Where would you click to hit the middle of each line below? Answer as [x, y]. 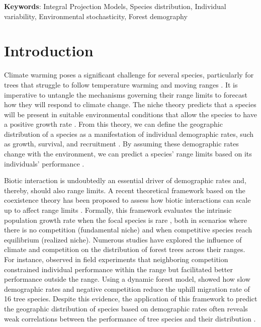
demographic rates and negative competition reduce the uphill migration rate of [127, 289]
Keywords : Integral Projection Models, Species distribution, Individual [115, 6]
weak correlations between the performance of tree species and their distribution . [130, 318]
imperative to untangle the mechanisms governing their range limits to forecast [126, 94]
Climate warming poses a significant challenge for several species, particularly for [129, 75]
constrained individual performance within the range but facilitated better [118, 269]
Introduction [49, 51]
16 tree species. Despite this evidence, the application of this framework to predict [131, 299]
